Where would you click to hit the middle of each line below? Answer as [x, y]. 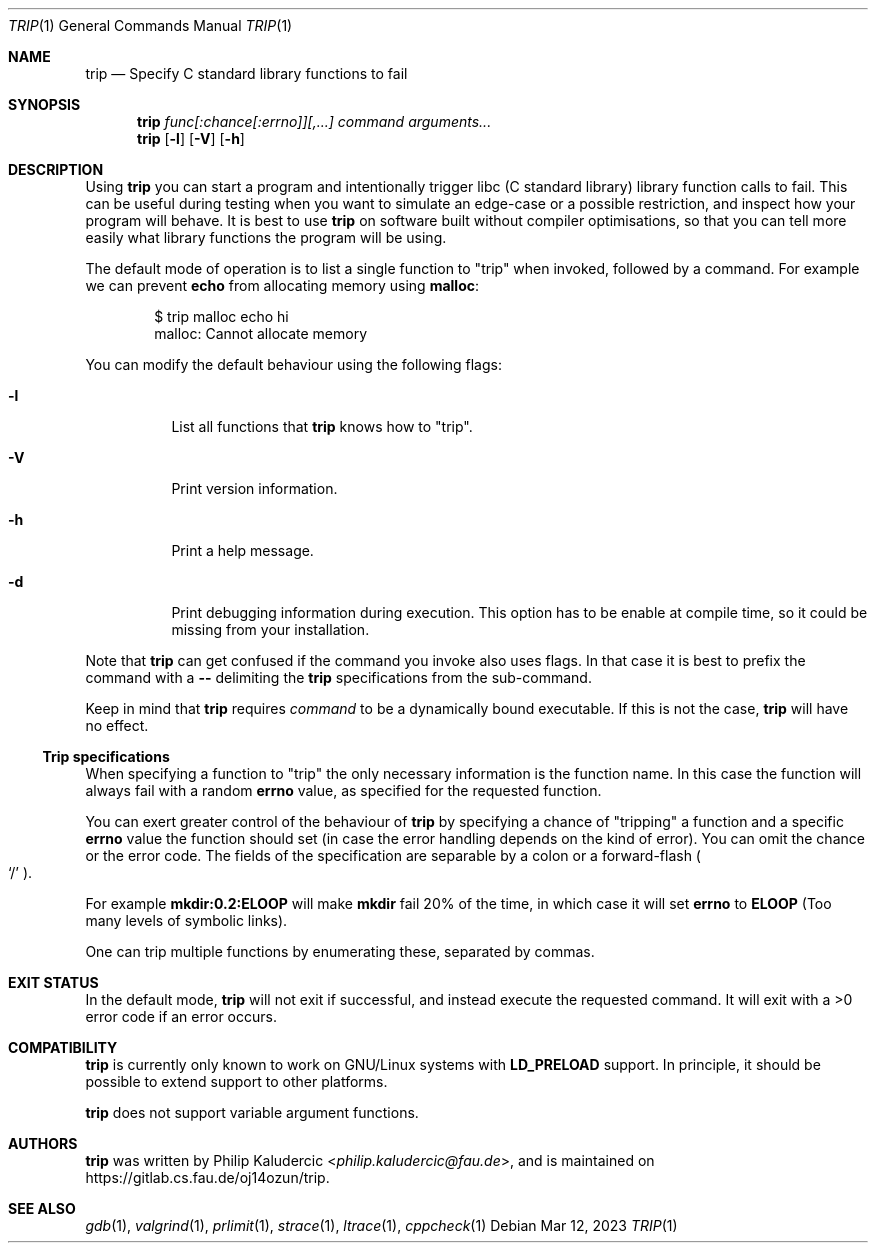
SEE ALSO [42, 1208]
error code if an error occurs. [181, 1016]
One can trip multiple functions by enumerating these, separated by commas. [340, 951]
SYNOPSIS [44, 104]
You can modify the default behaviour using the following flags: [293, 364]
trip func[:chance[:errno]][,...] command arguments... [314, 121]
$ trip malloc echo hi [221, 316]
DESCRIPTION [56, 169]
